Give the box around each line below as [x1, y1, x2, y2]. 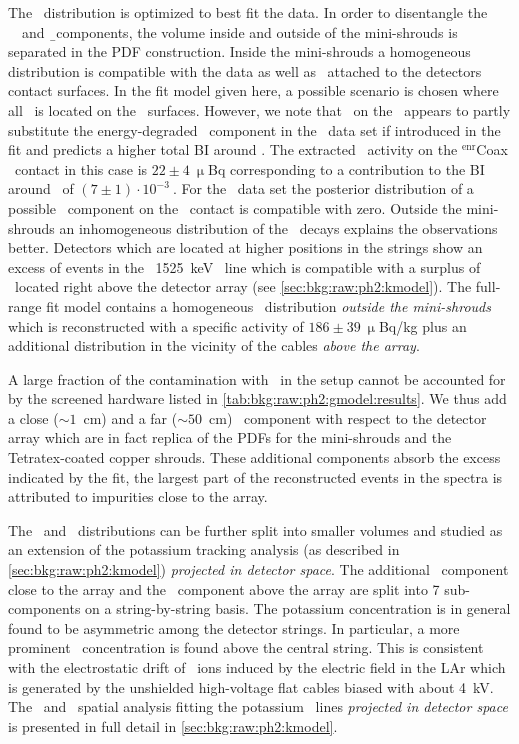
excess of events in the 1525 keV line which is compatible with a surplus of [8, 256, 481, 277]
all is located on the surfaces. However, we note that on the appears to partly [8, 99, 511, 120]
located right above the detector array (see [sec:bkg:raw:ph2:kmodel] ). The [14, 276, 472, 297]
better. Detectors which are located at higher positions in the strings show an [8, 237, 483, 258]
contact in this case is [14, 158, 148, 179]
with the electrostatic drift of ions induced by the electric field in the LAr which [8, 657, 506, 677]
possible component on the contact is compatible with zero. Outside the [8, 197, 462, 218]
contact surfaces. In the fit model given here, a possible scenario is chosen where [8, 80, 499, 101]
